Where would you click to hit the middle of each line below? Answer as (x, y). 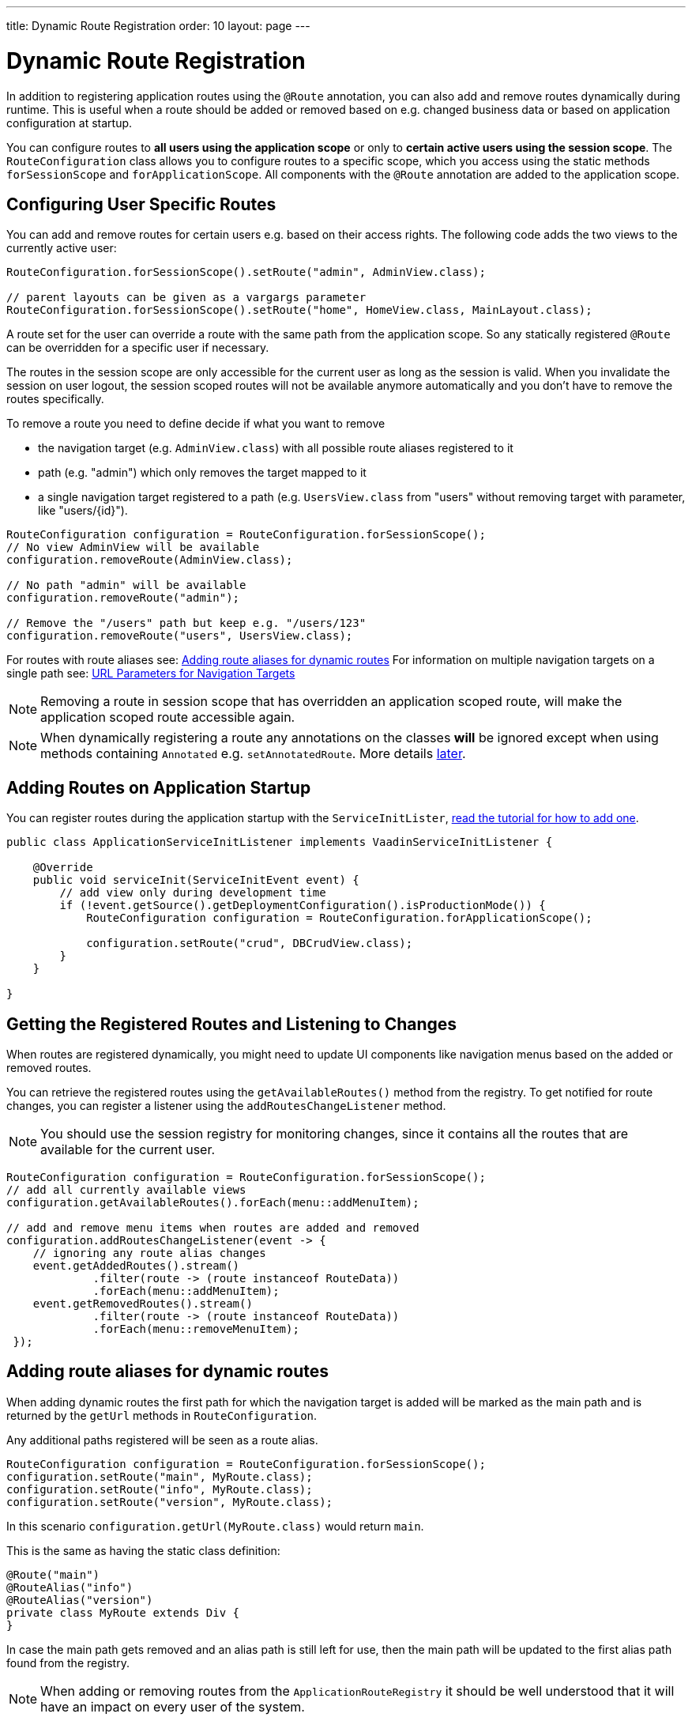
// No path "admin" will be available (126, 585)
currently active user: (62, 248)
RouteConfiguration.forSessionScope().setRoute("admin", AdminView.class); (246, 272)
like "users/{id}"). (83, 511)
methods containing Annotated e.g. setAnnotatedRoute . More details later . (253, 754)
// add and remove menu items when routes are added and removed (213, 1228)
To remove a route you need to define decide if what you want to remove (196, 424)
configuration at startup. (70, 123)
